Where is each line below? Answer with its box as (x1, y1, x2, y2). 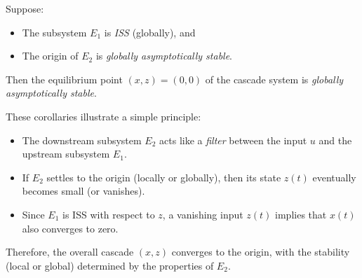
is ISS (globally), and (104, 25, 196, 39)
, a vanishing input (162, 207, 243, 221)
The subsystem (22, 25, 87, 39)
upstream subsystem (22, 146, 110, 161)
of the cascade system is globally (205, 71, 344, 86)
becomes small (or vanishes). (22, 183, 145, 198)
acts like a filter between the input (159, 132, 307, 147)
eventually (312, 169, 356, 184)
